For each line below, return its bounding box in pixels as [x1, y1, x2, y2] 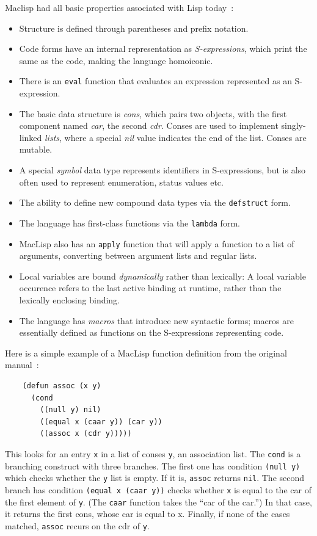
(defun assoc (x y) [22, 381, 101, 390]
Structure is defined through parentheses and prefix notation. [19, 21, 249, 34]
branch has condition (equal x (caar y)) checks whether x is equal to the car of [5, 483, 312, 496]
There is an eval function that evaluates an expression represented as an [19, 74, 292, 87]
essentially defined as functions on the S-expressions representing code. [19, 326, 284, 339]
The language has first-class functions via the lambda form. [19, 216, 240, 229]
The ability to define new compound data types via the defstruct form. [19, 196, 291, 209]
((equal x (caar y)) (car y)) [40, 417, 162, 426]
